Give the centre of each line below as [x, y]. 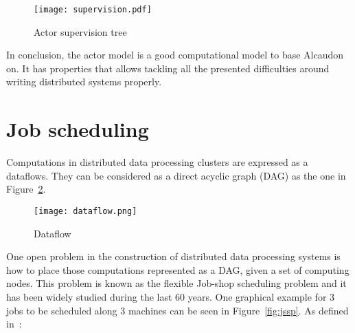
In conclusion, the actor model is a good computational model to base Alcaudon [175, 55]
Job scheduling [78, 129]
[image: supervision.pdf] [93, 10]
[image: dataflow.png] [85, 211]
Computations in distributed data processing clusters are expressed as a [157, 162]
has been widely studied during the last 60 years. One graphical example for [167, 296]
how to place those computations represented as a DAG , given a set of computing [178, 269]
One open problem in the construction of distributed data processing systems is [173, 256]
